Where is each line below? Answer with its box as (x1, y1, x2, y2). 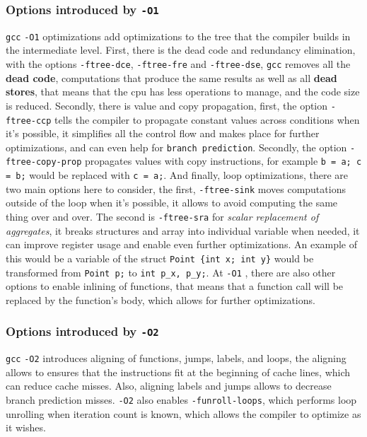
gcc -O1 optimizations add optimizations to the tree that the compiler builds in (6, 28, 351, 43)
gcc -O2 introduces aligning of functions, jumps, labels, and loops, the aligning (6, 351, 346, 366)
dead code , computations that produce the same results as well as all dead (6, 70, 337, 85)
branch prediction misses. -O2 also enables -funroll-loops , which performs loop (6, 392, 357, 407)
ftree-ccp (6, 115, 52, 126)
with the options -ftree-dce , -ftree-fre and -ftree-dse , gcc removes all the (6, 57, 351, 71)
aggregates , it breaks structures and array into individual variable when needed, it (6, 223, 360, 238)
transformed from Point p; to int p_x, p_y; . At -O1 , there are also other (6, 264, 336, 279)
